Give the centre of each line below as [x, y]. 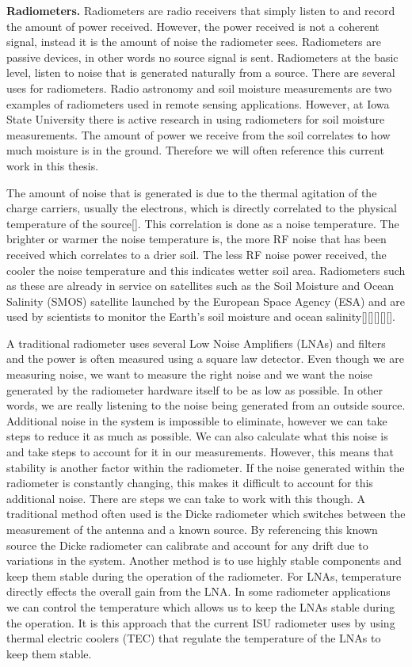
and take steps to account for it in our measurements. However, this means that [200, 452]
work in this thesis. [53, 165]
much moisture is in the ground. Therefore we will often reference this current [195, 150]
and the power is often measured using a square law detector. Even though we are [205, 358]
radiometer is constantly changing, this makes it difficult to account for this [190, 483]
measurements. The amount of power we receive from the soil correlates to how [198, 134]
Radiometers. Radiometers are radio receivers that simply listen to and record [201, 10]
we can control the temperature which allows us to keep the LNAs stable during [201, 606]
